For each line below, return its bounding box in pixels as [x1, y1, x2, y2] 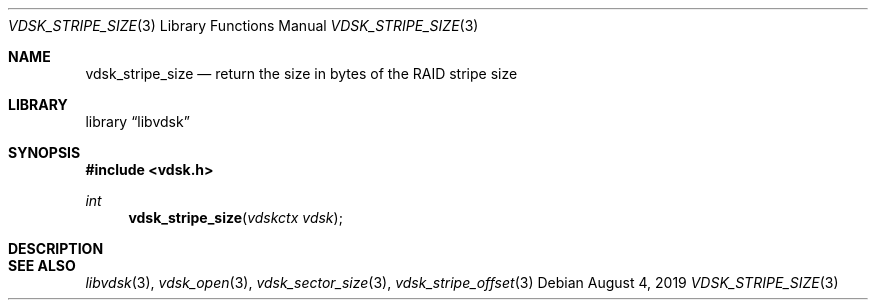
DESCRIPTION [8, 240, 104, 257]
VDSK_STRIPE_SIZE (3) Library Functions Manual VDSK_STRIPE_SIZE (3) [8, 17, 479, 34]
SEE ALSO [8, 257, 76, 274]
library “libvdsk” [85, 113, 190, 130]
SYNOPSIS [8, 144, 81, 161]
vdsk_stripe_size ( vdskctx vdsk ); [128, 209, 343, 226]
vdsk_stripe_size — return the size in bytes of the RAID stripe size [85, 65, 518, 82]
